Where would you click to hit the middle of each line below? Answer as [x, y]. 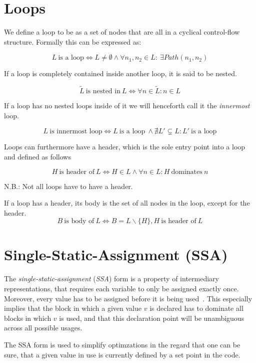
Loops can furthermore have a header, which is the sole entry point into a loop [125, 147]
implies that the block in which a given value [73, 308]
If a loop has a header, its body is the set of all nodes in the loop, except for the [127, 203]
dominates [187, 172]
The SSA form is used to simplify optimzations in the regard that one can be [122, 344]
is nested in [103, 92]
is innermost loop [76, 132]
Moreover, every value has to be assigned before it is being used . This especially [128, 298]
